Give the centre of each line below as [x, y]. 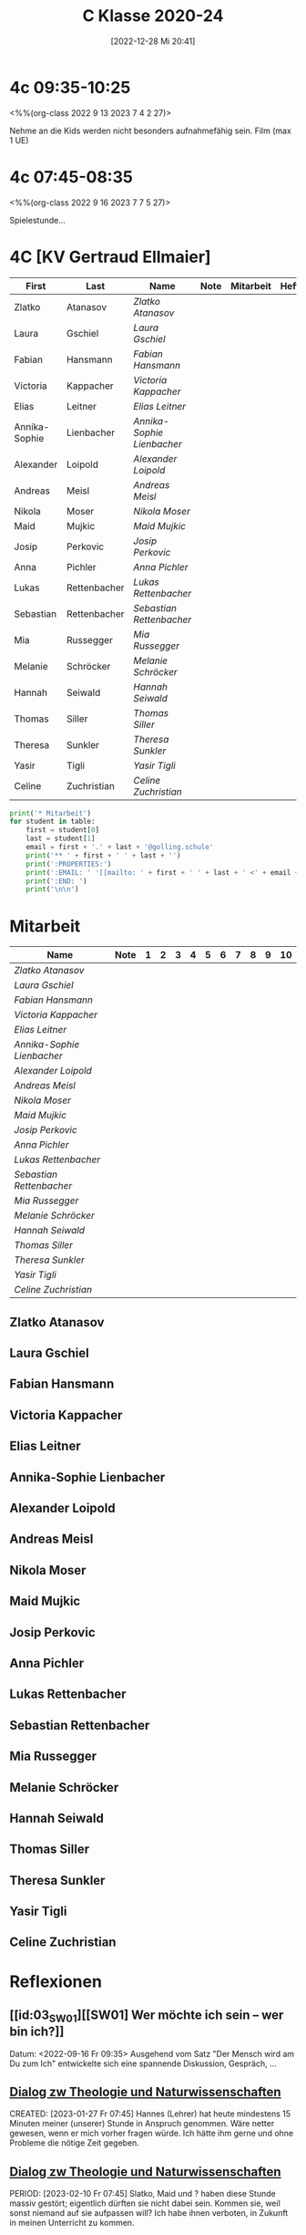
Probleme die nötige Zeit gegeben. [74, 2143]
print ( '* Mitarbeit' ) [51, 813]
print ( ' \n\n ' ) [52, 889]
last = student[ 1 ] [61, 839]
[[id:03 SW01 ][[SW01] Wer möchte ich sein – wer [147, 2017]
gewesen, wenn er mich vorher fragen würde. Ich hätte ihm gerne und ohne [152, 2133]
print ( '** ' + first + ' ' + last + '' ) [103, 855]
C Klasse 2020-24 [153, 16]
